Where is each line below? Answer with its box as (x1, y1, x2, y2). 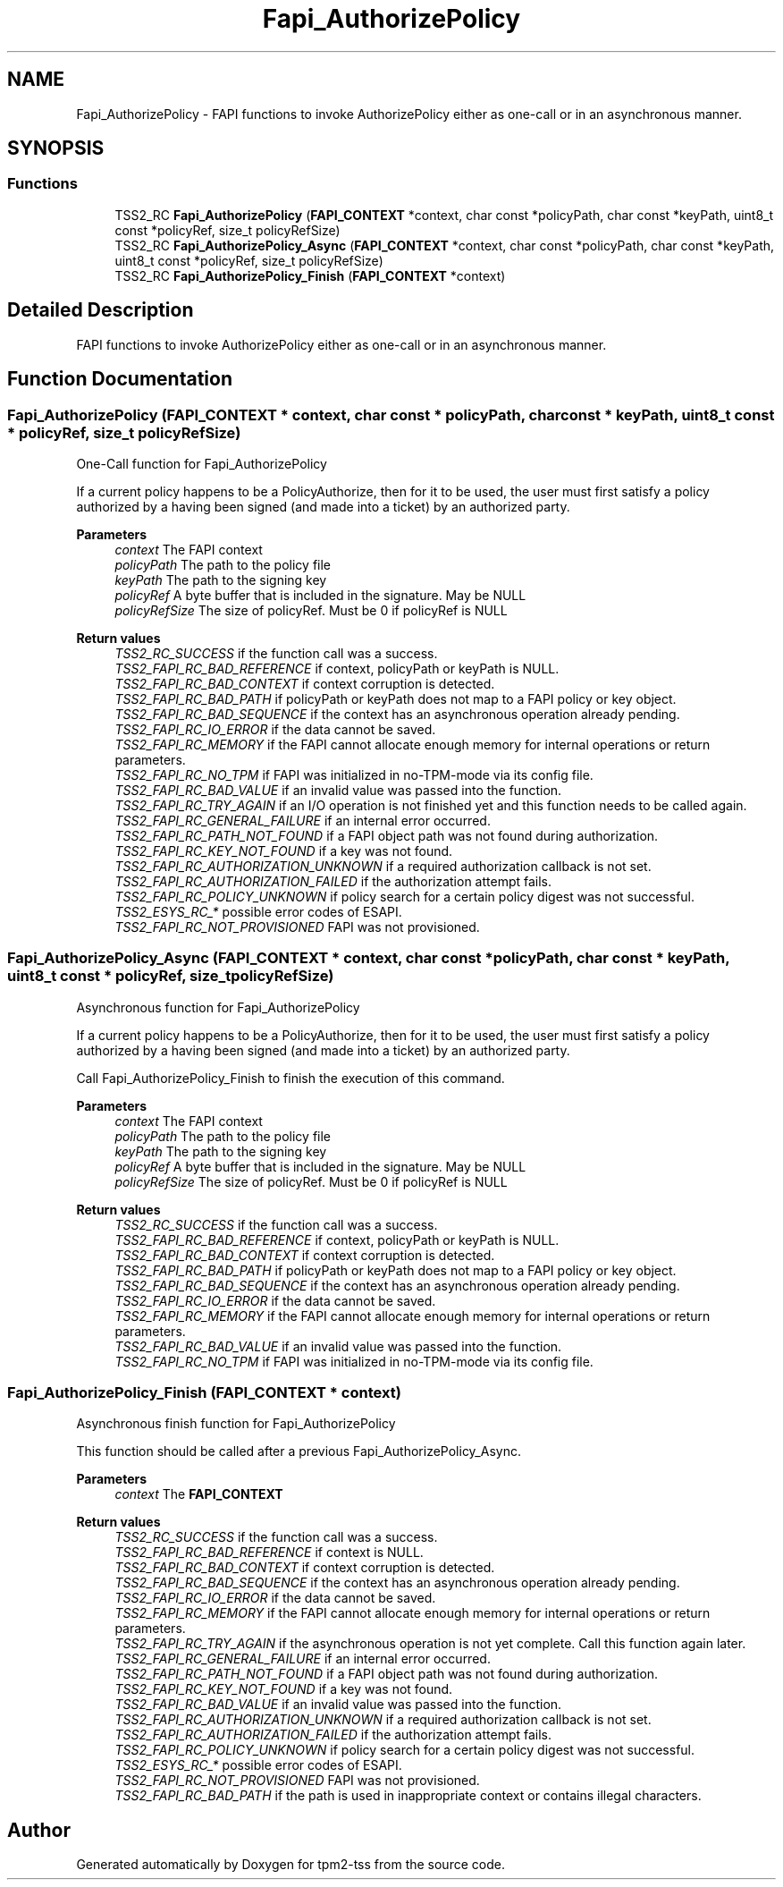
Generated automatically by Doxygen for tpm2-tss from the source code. (76, 1857, 505, 1873)
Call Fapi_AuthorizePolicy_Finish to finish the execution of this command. (76, 1070, 505, 1086)
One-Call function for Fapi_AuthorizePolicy (76, 455, 327, 471)
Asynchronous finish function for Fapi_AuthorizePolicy (76, 1416, 396, 1432)
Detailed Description (7, 299, 194, 322)
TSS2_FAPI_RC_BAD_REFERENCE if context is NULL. (114, 1544, 424, 1561)
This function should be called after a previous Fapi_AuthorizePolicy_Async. (76, 1443, 521, 1460)
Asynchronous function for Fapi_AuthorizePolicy (76, 999, 360, 1015)
